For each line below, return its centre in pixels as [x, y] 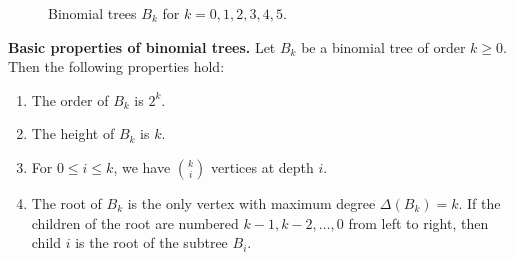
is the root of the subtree [151, 242]
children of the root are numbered [135, 222]
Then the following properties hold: [116, 66]
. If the [479, 202]
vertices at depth [262, 166]
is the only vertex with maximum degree [251, 202]
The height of [73, 133]
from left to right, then [418, 222]
